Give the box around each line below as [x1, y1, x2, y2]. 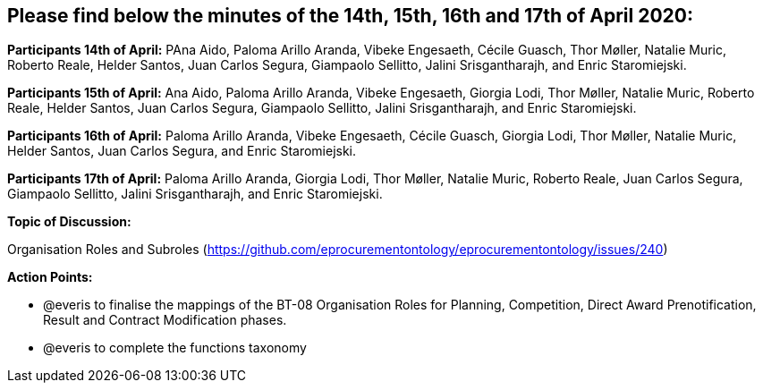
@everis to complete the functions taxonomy [43, 340, 307, 356]
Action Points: [7, 269, 93, 285]
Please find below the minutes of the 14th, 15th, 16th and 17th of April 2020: [7, 4, 693, 27]
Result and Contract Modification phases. [43, 312, 287, 328]
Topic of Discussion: [7, 214, 131, 230]
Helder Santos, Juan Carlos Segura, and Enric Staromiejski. [7, 143, 357, 159]
